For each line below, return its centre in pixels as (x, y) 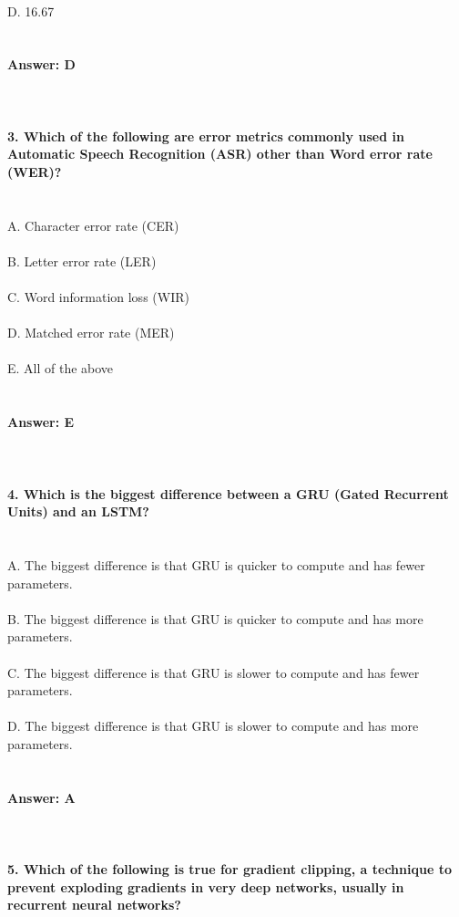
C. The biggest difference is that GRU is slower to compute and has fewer (214, 672)
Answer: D (41, 64)
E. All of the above (61, 368)
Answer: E (41, 422)
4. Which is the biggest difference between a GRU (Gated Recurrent (228, 493)
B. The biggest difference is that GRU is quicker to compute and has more (215, 618)
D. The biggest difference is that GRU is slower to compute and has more (213, 726)
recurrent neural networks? (94, 905)
